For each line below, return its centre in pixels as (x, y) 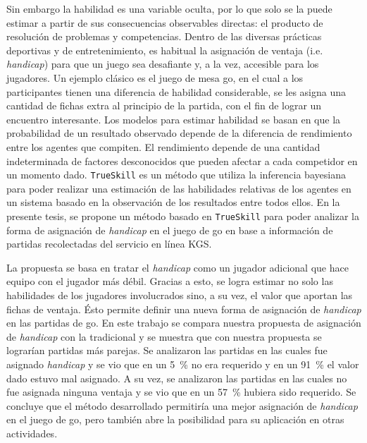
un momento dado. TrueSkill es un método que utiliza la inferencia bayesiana (176, 175)
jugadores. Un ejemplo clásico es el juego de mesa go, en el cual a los (155, 77)
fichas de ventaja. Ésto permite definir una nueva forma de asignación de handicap (184, 309)
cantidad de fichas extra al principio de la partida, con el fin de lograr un (164, 105)
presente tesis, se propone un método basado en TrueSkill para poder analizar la (183, 216)
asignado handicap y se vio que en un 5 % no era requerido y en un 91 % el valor (183, 364)
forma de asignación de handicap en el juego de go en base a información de (170, 230)
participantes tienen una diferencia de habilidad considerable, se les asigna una (176, 91)
